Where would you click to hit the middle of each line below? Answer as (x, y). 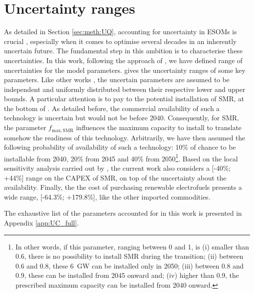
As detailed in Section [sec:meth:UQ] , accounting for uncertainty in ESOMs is (120, 32)
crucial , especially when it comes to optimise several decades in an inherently (120, 41)
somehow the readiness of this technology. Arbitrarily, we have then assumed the (125, 137)
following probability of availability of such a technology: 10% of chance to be (120, 147)
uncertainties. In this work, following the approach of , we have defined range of (123, 60)
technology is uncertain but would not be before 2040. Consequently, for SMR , (122, 118)
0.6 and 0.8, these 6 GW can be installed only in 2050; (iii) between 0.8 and (129, 265)
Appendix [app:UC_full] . (42, 222)
